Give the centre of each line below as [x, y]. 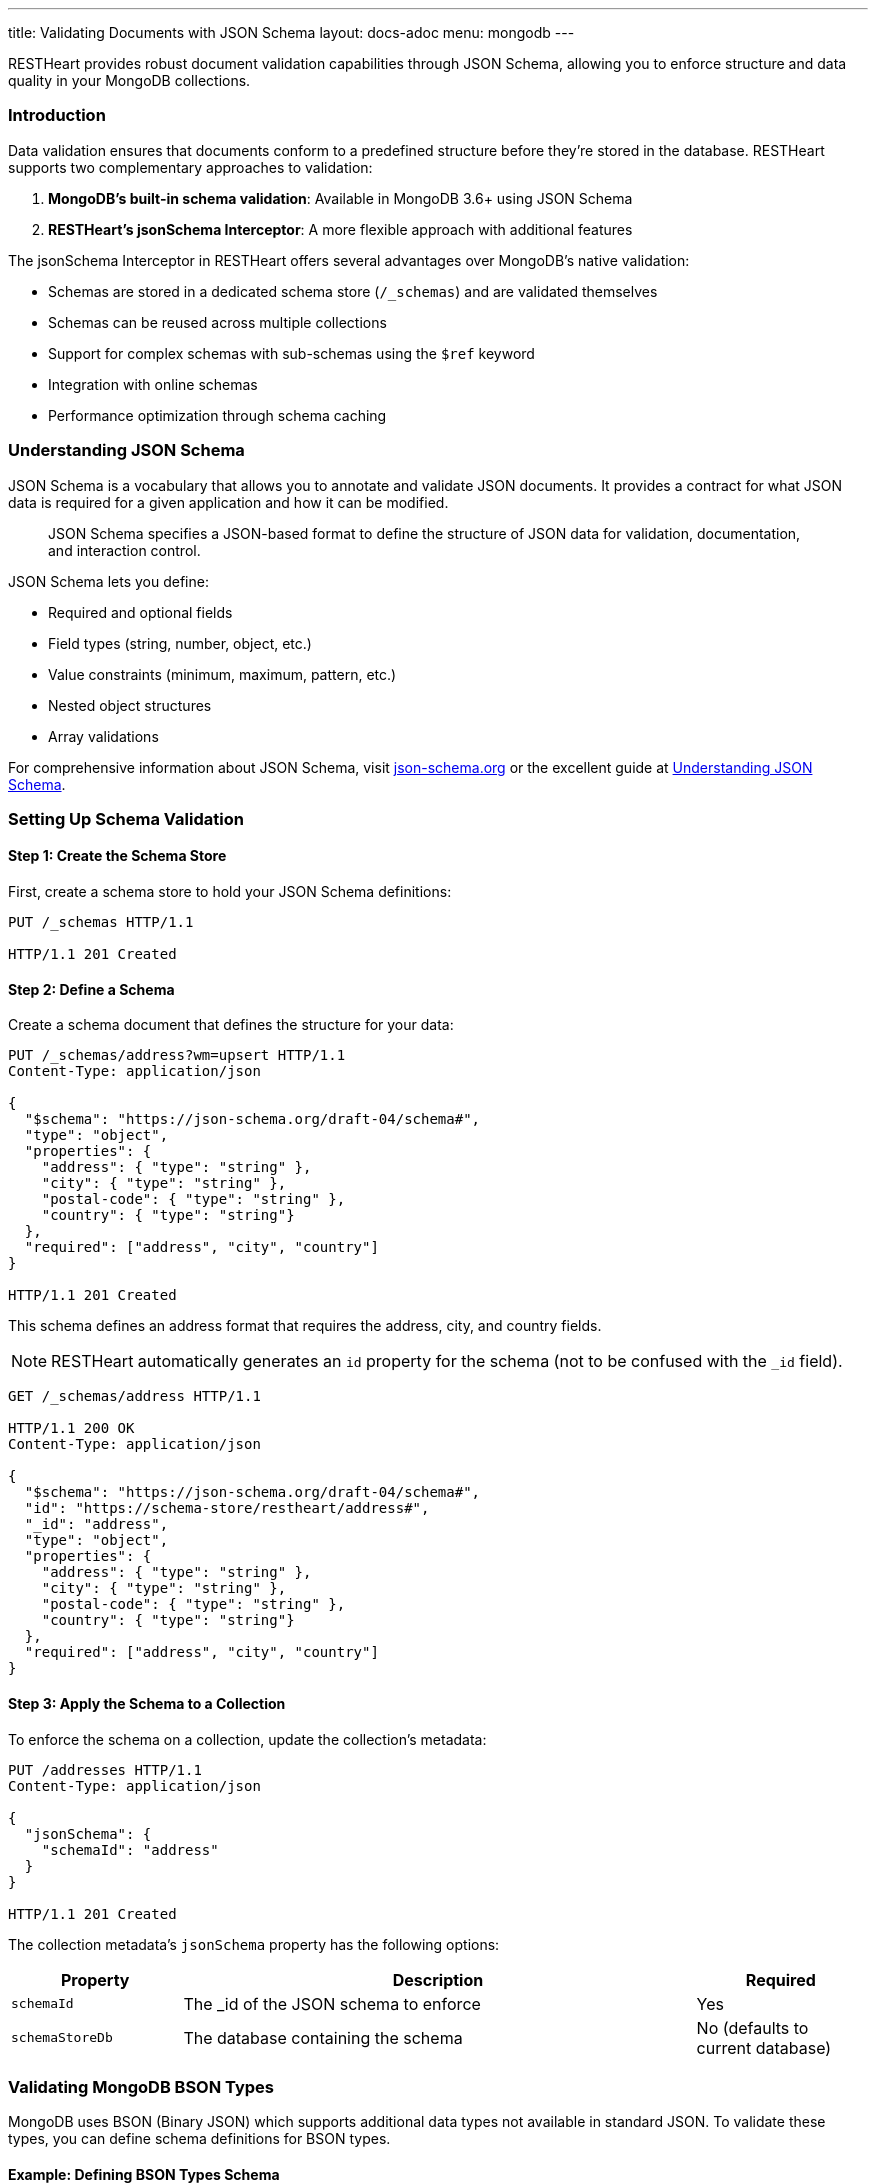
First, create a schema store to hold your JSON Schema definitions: [230, 892]
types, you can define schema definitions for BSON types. [199, 2139]
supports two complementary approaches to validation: [190, 167]
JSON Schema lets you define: [108, 581]
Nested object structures [130, 705]
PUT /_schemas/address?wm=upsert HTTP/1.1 [177, 1055]
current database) [764, 2047]
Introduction [57, 115]
